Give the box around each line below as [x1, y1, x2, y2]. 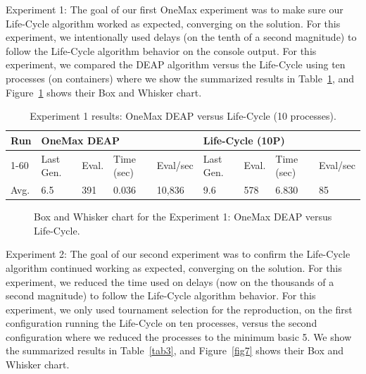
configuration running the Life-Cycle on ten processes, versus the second [6, 316, 317, 330]
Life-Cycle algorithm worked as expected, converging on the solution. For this [6, 15, 341, 30]
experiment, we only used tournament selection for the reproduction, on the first [6, 301, 353, 316]
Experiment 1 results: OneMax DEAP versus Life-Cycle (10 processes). [30, 108, 336, 123]
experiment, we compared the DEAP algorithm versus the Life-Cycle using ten [6, 57, 346, 72]
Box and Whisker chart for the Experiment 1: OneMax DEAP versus [34, 209, 332, 224]
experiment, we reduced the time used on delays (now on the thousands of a [6, 274, 334, 289]
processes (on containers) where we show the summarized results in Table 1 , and [6, 70, 355, 85]
